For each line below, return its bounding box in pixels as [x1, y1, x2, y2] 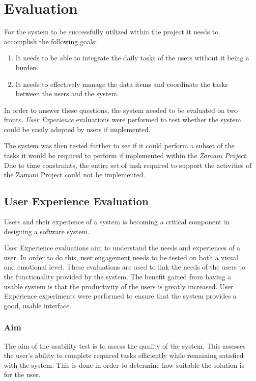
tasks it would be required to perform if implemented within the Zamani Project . [4, 150, 248, 161]
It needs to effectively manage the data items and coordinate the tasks [15, 79, 228, 89]
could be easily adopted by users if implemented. [4, 124, 151, 134]
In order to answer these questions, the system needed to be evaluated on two [4, 105, 238, 115]
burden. [15, 62, 39, 72]
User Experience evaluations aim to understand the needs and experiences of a [4, 243, 240, 253]
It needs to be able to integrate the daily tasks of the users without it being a [15, 53, 250, 63]
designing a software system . [4, 226, 89, 236]
